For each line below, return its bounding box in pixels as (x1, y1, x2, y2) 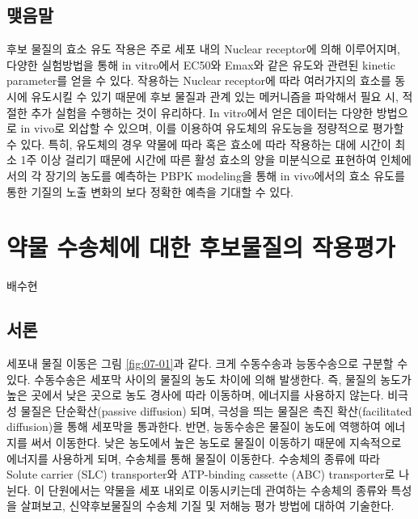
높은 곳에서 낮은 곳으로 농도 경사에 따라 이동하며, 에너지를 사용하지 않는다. (6, 386, 384, 403)
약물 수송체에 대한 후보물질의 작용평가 (6, 230, 395, 264)
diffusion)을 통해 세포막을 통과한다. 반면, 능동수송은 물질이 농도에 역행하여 (6, 418, 381, 435)
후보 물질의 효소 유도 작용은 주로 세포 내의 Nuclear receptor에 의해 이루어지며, (6, 40, 401, 57)
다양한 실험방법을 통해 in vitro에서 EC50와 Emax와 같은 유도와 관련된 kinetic (6, 56, 395, 73)
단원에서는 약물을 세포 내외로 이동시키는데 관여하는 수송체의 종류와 (48, 481, 387, 498)
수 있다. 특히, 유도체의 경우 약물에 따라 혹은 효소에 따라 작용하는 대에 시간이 (6, 135, 391, 152)
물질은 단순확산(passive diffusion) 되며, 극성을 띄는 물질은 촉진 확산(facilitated (20, 402, 412, 419)
